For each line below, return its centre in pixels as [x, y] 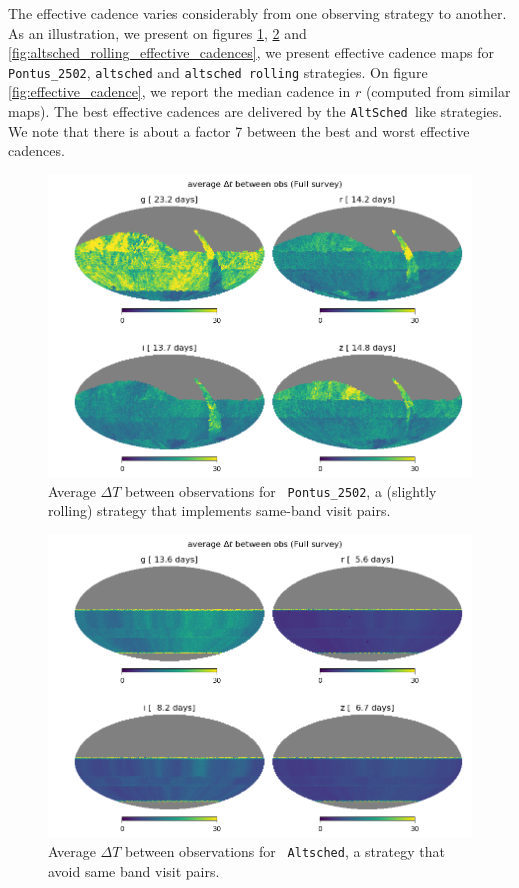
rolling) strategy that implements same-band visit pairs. [219, 510]
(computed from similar [438, 91]
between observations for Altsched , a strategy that [285, 850]
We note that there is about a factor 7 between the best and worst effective [239, 130]
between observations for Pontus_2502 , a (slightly [281, 490]
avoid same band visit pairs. [134, 870]
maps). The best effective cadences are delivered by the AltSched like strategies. [255, 111]
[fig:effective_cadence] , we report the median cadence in [179, 91]
